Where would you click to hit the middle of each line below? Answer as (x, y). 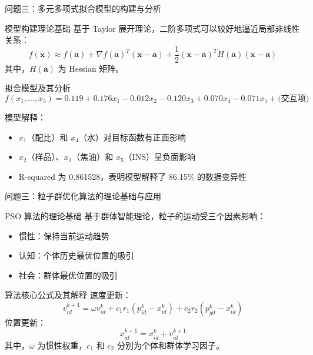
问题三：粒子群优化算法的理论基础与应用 (83, 196)
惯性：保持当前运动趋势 (64, 235)
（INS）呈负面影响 (159, 157)
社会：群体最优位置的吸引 (68, 275)
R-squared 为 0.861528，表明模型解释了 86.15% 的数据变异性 (133, 176)
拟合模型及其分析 (38, 88)
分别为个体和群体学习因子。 (170, 345)
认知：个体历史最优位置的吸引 (76, 255)
